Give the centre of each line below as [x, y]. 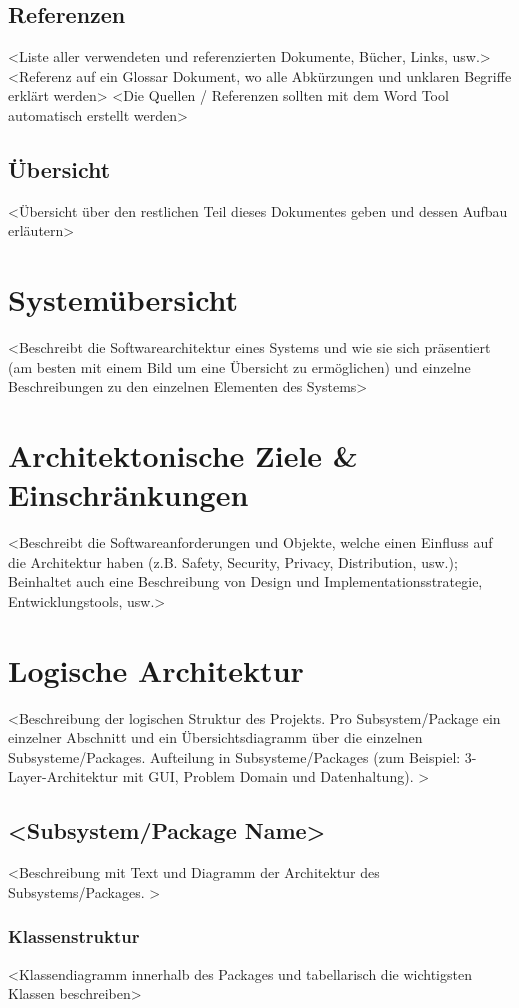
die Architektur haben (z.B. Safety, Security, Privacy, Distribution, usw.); [233, 561]
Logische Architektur [156, 669]
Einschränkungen [128, 494]
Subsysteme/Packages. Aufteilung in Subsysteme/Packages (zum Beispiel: [234, 756]
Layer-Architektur [63, 776]
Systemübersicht [123, 299]
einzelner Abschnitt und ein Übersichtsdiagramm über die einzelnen [215, 737]
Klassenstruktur [74, 936]
